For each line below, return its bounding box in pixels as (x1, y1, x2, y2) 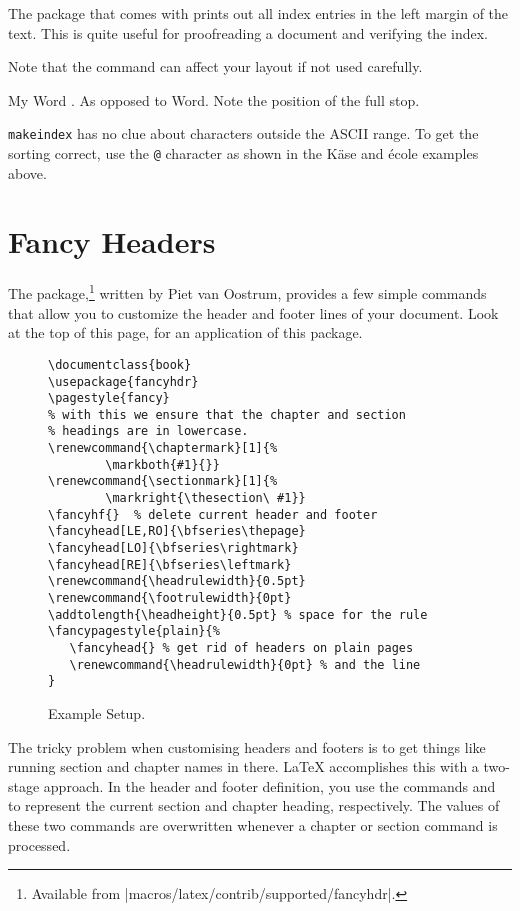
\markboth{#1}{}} (105, 457, 220, 472)
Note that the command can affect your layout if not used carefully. (8, 56, 423, 77)
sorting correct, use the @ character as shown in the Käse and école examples (8, 143, 479, 164)
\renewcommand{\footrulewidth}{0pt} (48, 591, 292, 606)
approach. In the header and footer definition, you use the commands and (43, 775, 496, 796)
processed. (8, 834, 71, 855)
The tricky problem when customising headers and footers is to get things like (8, 736, 486, 757)
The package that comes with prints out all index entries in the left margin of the (8, 3, 509, 23)
